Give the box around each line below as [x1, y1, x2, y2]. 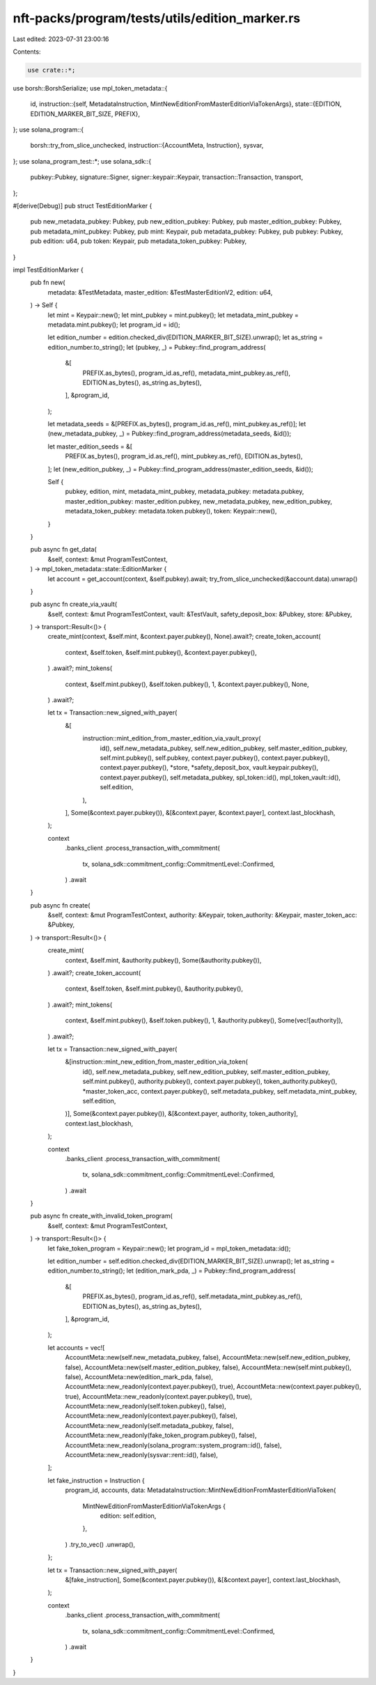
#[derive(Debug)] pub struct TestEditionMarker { [13, 202, 152, 210]
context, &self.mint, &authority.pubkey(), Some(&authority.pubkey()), [65, 956, 262, 964]
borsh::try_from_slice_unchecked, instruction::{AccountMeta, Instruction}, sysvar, [30, 141, 264, 150]
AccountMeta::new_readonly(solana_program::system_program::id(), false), [65, 1441, 282, 1449]
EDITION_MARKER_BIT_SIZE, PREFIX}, [30, 109, 141, 118]
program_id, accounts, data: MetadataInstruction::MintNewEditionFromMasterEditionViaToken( [65, 1486, 336, 1494]
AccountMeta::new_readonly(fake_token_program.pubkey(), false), [65, 1431, 257, 1440]
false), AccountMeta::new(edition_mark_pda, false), [65, 1372, 214, 1381]
